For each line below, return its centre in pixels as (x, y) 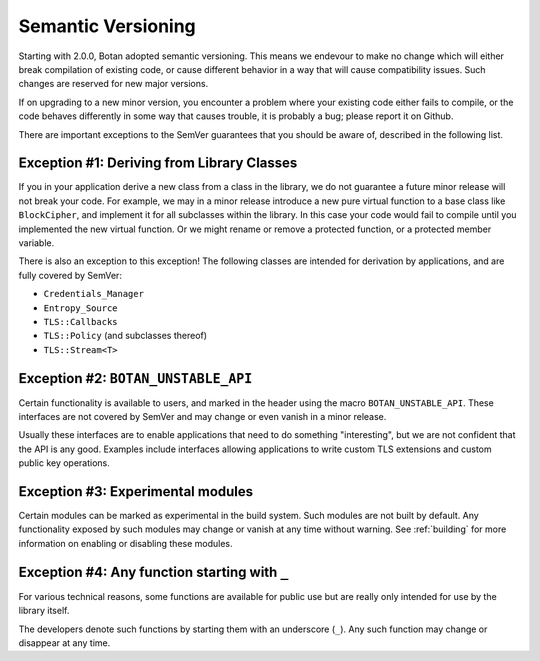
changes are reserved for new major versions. (113, 84)
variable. (36, 242)
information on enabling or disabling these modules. (126, 543)
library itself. (44, 611)
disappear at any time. (64, 642)
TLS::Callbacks (81, 321)
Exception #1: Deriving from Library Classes (158, 163)
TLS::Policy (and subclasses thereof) (125, 336)
